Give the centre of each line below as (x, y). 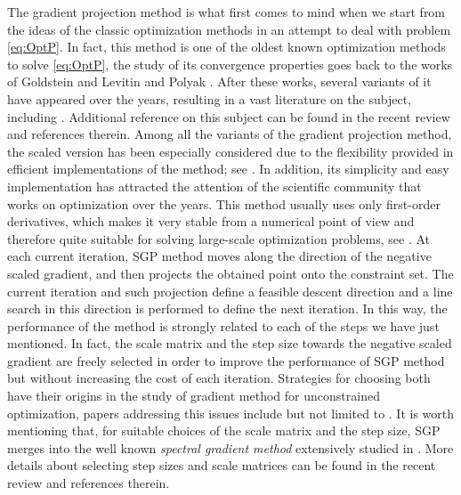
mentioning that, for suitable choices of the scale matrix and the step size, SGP (224, 430)
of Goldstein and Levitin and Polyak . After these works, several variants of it (219, 81)
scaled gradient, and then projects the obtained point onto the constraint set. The (230, 273)
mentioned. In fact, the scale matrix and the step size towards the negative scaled (230, 343)
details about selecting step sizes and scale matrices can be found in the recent (222, 465)
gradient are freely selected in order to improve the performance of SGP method (226, 360)
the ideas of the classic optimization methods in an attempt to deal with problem (229, 29)
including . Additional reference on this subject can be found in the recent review (229, 116)
